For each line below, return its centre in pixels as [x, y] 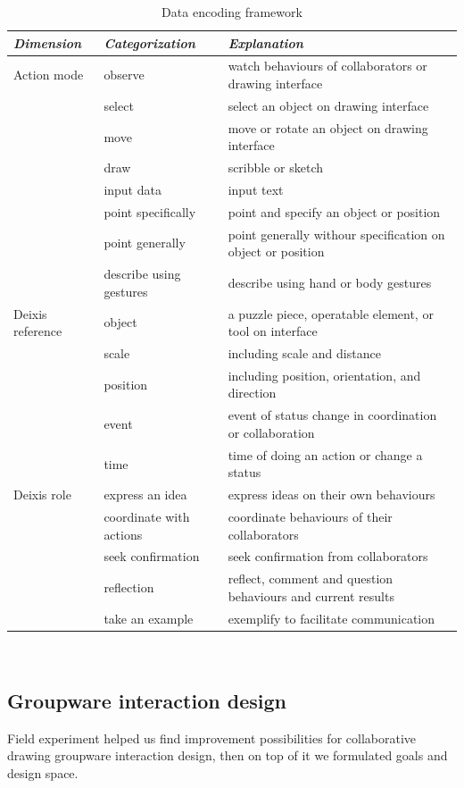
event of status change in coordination [332, 415]
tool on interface [273, 331]
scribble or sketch [276, 168]
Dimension [48, 42]
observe [124, 75]
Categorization [149, 42]
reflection [129, 587]
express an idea [145, 495]
